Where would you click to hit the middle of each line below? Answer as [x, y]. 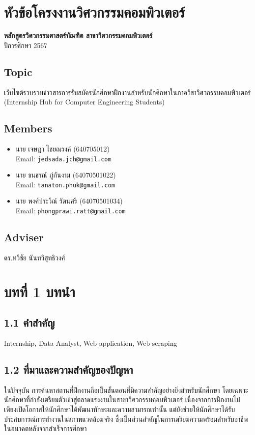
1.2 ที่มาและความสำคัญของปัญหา [69, 370]
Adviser [24, 237]
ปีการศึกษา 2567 [26, 45]
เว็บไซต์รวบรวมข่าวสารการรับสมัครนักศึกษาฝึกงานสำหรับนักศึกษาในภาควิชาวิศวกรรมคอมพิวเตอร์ [127, 92]
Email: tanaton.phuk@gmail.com [65, 184]
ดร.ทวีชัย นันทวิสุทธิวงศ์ [35, 257]
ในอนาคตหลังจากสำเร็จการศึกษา [45, 428]
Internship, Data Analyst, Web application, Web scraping [91, 343]
